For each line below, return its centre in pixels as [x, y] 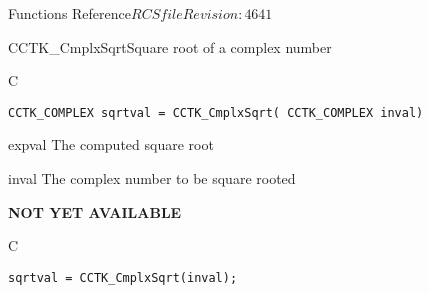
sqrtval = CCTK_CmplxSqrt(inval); [123, 277]
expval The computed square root [111, 144]
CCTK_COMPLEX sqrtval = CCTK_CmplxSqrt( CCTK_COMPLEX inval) [216, 112]
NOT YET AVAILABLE [95, 211]
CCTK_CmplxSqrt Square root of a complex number [170, 46]
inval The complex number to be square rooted [152, 178]
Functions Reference [70, 13]
